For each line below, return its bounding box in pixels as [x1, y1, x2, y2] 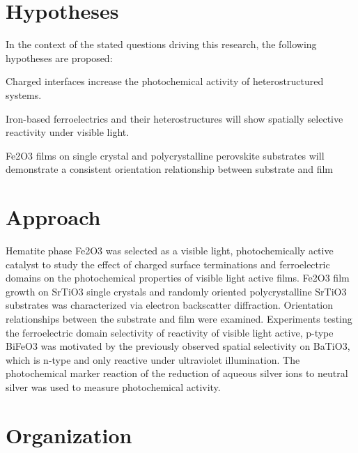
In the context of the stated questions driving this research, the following [6, 37, 317, 52]
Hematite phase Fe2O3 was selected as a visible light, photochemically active [6, 243, 334, 257]
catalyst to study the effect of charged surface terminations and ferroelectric [6, 256, 330, 271]
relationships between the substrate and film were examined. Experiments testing [6, 311, 352, 325]
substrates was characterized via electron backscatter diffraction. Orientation [6, 298, 334, 312]
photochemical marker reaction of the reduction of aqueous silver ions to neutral [6, 366, 348, 381]
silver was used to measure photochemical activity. [6, 379, 221, 394]
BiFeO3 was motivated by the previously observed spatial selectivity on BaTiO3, [6, 339, 350, 353]
